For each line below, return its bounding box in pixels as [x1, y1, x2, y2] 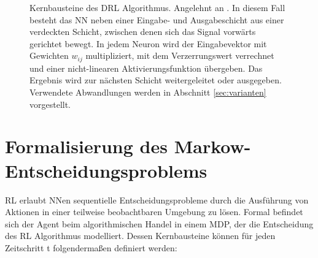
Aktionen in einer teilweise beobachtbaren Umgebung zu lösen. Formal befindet [5, 205, 303, 218]
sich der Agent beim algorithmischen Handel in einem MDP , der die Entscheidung [5, 217, 314, 230]
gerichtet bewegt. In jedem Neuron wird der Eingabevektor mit [29, 37, 267, 50]
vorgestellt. [29, 97, 71, 110]
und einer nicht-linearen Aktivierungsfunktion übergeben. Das [29, 61, 263, 74]
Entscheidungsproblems [5, 157, 207, 183]
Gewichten [29, 49, 69, 62]
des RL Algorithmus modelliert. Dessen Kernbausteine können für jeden [5, 229, 276, 242]
